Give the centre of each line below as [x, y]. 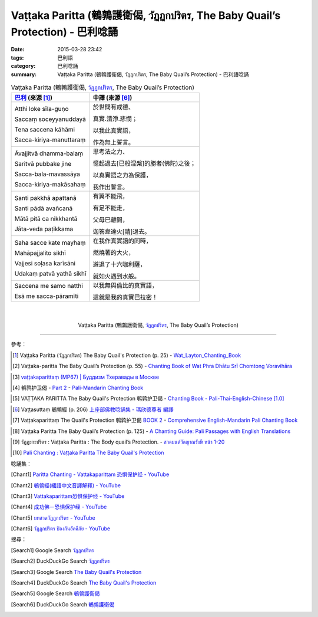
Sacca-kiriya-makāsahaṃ [50, 185]
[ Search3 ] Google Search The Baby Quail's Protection [76, 572]
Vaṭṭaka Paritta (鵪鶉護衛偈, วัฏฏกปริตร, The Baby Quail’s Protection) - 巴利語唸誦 [153, 74]
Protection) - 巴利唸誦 [64, 32]
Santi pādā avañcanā [44, 208]
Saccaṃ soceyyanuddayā [50, 119]
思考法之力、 [111, 152]
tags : [17, 58]
